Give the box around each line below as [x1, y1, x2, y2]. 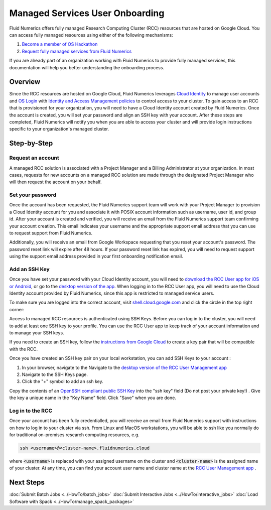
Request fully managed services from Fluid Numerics [22, 48, 132, 54]
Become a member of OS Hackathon [22, 41, 98, 47]
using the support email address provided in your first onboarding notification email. [9, 253, 183, 260]
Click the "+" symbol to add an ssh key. [22, 378, 103, 385]
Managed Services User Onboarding [9, 8, 165, 19]
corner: [9, 306, 25, 312]
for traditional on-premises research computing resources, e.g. [9, 432, 140, 438]
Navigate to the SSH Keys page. [22, 371, 88, 377]
